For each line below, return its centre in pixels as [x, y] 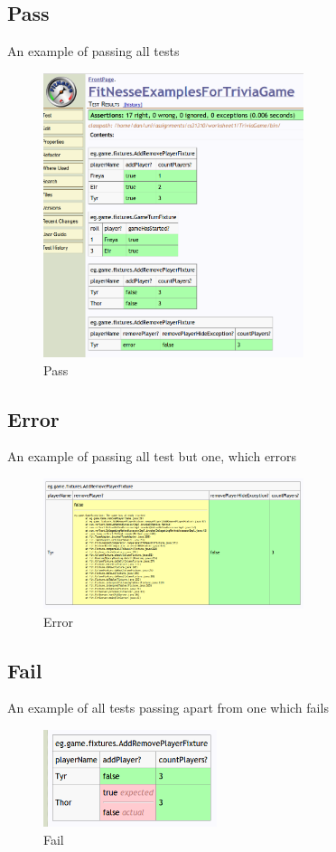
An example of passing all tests [93, 51]
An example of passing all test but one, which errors [152, 456]
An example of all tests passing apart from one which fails [168, 708]
